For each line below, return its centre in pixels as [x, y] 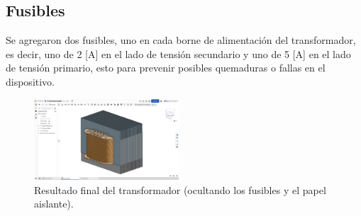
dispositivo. [30, 81]
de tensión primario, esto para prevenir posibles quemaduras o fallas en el [166, 68]
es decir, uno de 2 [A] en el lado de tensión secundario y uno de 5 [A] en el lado [178, 53]
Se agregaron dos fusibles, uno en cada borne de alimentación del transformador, [181, 40]
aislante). [54, 204]
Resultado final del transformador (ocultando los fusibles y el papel [180, 189]
